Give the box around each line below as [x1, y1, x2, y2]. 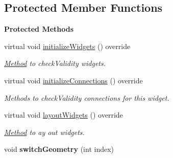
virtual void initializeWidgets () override [4, 40, 131, 51]
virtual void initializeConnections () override [4, 75, 143, 85]
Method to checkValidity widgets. [4, 58, 106, 69]
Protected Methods [4, 24, 74, 34]
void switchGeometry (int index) [4, 144, 114, 154]
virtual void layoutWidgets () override [4, 109, 123, 120]
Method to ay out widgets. [4, 126, 85, 137]
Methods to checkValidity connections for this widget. [4, 92, 169, 103]
